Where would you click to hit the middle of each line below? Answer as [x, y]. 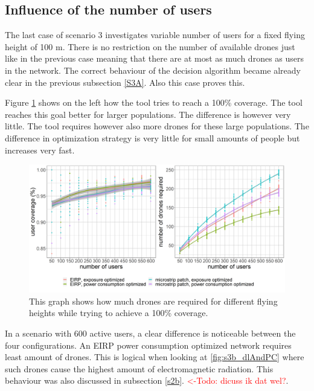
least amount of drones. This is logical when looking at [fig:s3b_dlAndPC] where [155, 357]
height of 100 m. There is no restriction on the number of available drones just [150, 46]
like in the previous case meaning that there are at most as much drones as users [155, 58]
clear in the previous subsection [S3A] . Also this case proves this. [125, 82]
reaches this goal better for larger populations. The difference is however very [148, 114]
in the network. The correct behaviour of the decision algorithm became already [153, 70]
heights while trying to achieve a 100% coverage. [119, 313]
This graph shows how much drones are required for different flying [153, 301]
